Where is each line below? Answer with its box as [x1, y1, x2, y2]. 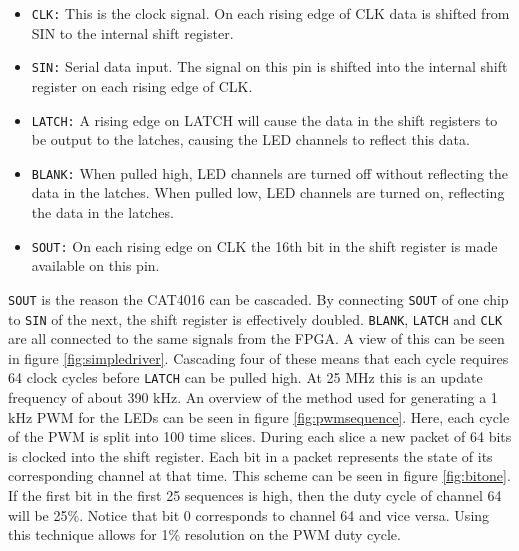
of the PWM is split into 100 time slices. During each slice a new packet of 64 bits [8, 426, 512, 447]
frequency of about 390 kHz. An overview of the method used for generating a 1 [8, 387, 498, 407]
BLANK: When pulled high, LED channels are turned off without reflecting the [31, 162, 509, 183]
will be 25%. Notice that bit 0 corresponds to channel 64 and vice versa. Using [8, 504, 490, 525]
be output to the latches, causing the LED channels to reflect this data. [31, 129, 470, 150]
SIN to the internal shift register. [31, 22, 234, 43]
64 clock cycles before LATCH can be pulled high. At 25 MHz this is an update [8, 367, 483, 388]
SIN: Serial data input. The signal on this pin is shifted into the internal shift [31, 56, 508, 77]
